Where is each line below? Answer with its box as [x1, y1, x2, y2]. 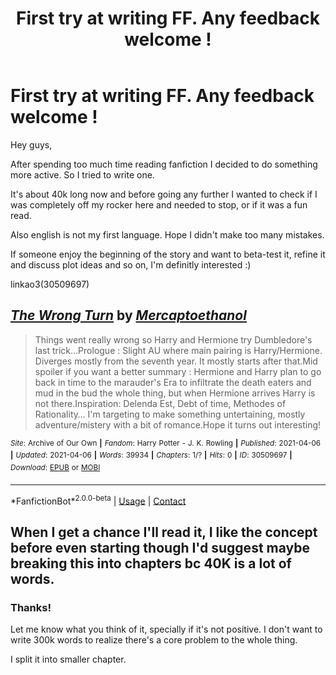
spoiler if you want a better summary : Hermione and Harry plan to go [34, 365, 322, 377]
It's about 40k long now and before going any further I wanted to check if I [10, 188, 318, 200]
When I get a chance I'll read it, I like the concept [10, 523, 318, 541]
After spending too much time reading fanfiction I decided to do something [10, 158, 318, 170]
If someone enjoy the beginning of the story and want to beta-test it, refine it [10, 248, 326, 260]
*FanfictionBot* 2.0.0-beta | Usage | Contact [10, 493, 187, 507]
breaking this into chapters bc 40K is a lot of [10, 555, 292, 572]
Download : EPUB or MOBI [10, 463, 101, 473]
